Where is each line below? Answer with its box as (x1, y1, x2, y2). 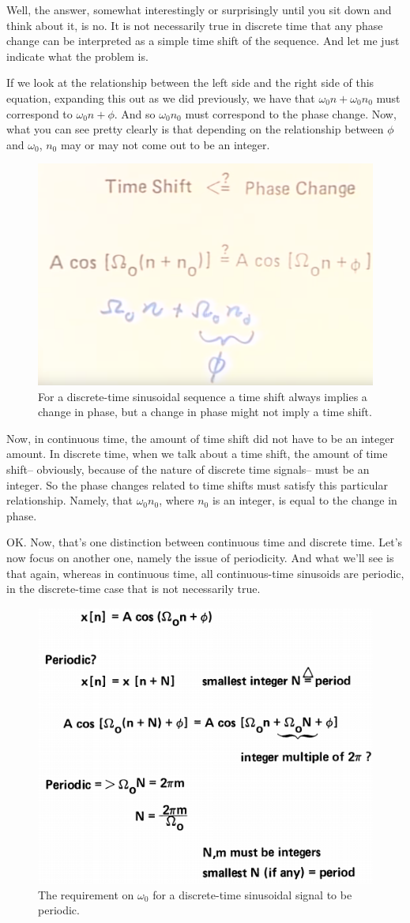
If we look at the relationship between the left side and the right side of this (6, 74, 374, 91)
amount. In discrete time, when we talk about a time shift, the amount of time (6, 445, 388, 462)
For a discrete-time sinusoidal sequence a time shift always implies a (38, 388, 367, 404)
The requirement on (38, 886, 134, 902)
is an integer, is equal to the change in (212, 492, 397, 508)
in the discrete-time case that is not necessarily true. (6, 580, 261, 597)
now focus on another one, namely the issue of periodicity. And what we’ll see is (6, 550, 394, 565)
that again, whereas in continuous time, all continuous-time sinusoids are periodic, (6, 565, 404, 581)
